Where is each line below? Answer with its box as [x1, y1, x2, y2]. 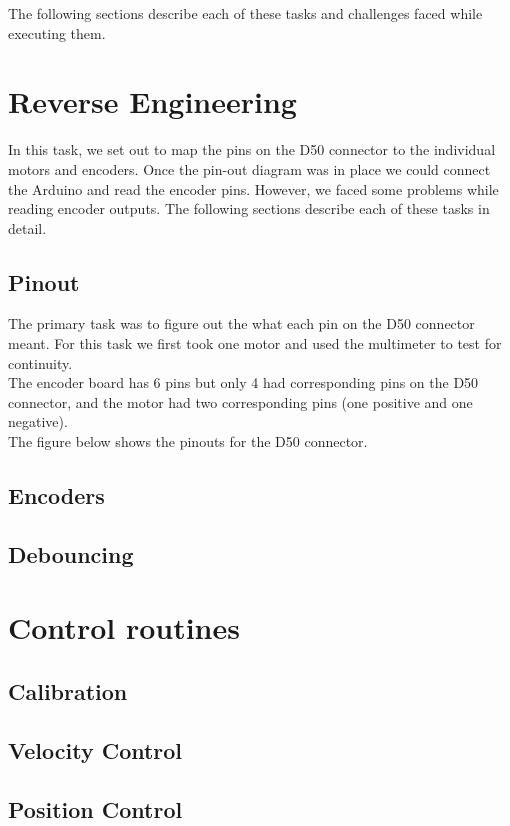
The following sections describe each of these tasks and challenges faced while [8, 3, 483, 23]
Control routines [8, 607, 240, 648]
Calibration [8, 675, 128, 706]
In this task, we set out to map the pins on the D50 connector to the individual [8, 139, 496, 160]
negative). [8, 411, 68, 432]
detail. [8, 217, 47, 238]
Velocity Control [8, 734, 183, 765]
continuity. [8, 352, 73, 373]
